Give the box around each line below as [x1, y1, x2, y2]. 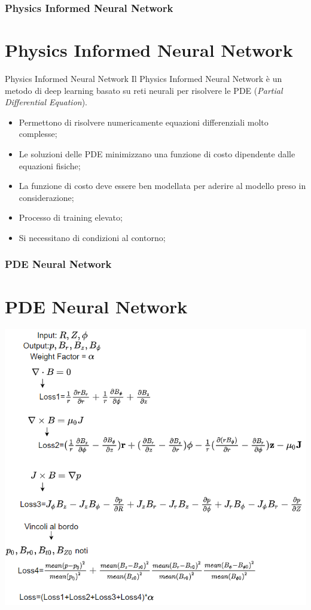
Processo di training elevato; [19, 211, 123, 224]
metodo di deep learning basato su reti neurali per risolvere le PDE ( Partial [5, 84, 283, 96]
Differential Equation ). [5, 96, 88, 108]
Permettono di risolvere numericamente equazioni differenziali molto [19, 115, 269, 128]
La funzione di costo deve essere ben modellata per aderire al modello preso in [19, 179, 306, 192]
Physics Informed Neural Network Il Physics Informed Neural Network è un [5, 72, 282, 84]
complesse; [19, 127, 57, 140]
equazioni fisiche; [19, 159, 81, 172]
